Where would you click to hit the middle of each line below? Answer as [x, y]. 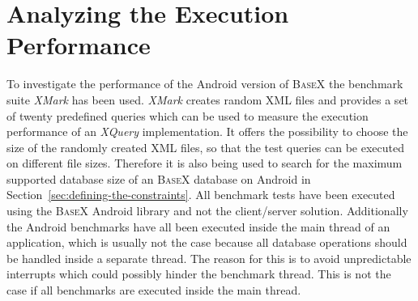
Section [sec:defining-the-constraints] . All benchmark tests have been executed [201, 195]
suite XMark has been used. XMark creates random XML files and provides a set [208, 99]
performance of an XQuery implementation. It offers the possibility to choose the [207, 131]
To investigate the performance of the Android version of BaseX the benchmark [205, 84]
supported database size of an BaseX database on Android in [159, 178]
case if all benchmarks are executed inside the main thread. [154, 290]
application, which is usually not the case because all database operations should [207, 242]
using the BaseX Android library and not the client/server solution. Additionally [207, 211]
